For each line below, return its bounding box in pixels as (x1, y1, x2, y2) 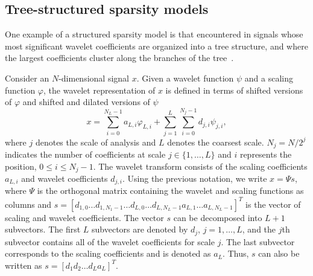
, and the (242, 223, 276, 236)
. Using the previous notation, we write (122, 172, 267, 185)
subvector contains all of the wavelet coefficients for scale (5, 235, 215, 248)
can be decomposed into (173, 211, 262, 223)
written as (5, 258, 42, 271)
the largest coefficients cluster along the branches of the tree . (5, 51, 234, 64)
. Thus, (223, 247, 249, 260)
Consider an (5, 71, 49, 84)
